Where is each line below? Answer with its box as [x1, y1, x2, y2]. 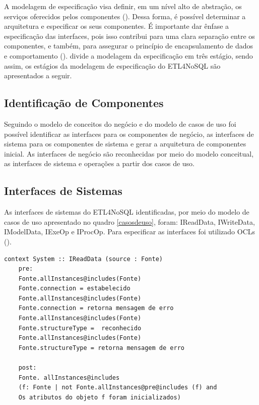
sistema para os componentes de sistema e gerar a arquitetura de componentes [4, 138, 246, 149]
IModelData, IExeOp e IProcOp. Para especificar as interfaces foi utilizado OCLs [4, 226, 255, 237]
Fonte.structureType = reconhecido [18, 324, 142, 332]
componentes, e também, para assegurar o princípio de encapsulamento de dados [4, 40, 253, 51]
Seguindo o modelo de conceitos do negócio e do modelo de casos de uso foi [4, 118, 236, 129]
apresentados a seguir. [4, 70, 72, 81]
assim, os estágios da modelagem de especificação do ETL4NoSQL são [4, 60, 221, 71]
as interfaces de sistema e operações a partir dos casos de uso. [4, 158, 195, 169]
